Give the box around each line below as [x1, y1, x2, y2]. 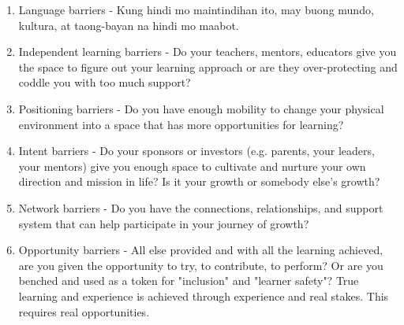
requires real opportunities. [18, 303, 150, 319]
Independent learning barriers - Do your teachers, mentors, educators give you [18, 43, 397, 60]
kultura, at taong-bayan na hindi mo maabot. [18, 17, 239, 33]
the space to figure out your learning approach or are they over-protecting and [18, 58, 398, 75]
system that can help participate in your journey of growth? [18, 215, 309, 231]
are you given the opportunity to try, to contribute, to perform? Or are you [18, 257, 383, 273]
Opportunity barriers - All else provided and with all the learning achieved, [18, 242, 383, 258]
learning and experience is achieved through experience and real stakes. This [18, 287, 389, 304]
